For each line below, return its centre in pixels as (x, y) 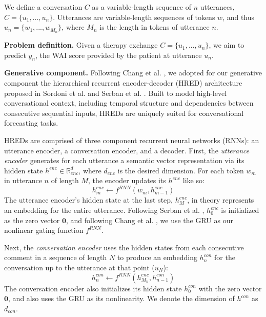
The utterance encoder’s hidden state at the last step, (88, 200)
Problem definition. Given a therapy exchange (81, 45)
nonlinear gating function (44, 230)
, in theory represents (221, 200)
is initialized (240, 210)
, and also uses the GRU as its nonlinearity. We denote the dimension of (121, 298)
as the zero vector (32, 220)
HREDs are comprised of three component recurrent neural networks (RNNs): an (132, 140)
